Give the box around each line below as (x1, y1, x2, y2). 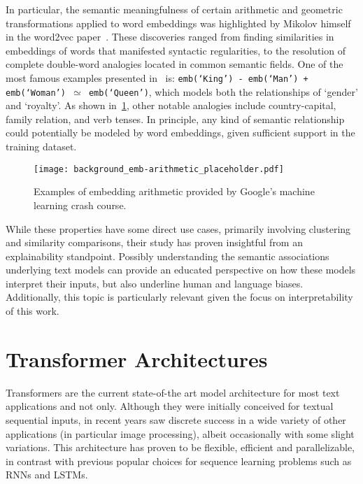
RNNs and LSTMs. (6, 467, 88, 482)
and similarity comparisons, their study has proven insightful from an (6, 235, 303, 250)
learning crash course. (34, 197, 127, 212)
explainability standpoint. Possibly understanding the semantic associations (6, 248, 329, 263)
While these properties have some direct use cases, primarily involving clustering (6, 221, 351, 236)
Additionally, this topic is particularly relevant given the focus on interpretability (6, 290, 353, 304)
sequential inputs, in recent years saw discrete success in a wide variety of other (6, 412, 346, 427)
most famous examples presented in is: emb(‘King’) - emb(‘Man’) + (6, 70, 308, 85)
